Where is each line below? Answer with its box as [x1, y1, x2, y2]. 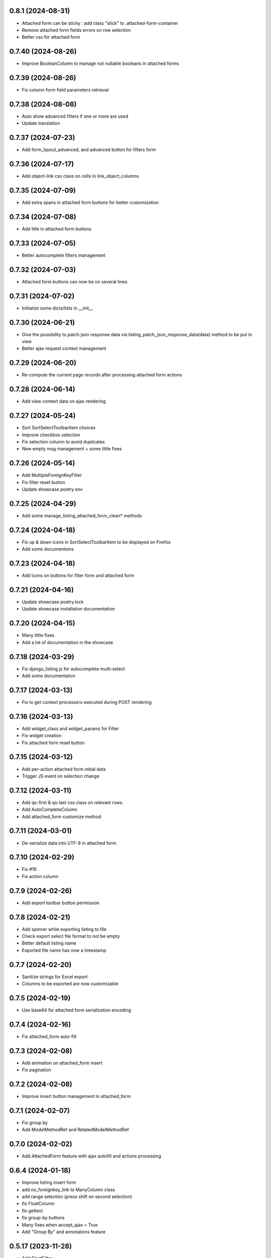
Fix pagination [22, 1067, 51, 1073]
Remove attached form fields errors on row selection [22, 27, 131, 33]
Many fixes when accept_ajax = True [22, 1222, 98, 1228]
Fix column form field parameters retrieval [22, 87, 109, 93]
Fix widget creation [22, 733, 62, 739]
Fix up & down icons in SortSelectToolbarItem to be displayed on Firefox [22, 539, 171, 545]
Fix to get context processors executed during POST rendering [22, 699, 152, 705]
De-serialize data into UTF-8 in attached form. [22, 840, 117, 846]
